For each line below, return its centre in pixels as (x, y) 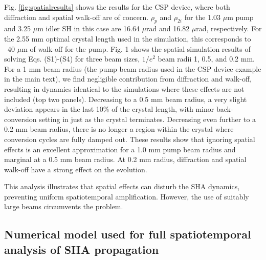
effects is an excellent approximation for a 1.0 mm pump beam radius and (120, 149)
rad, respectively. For (229, 28)
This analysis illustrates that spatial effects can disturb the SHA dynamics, (122, 186)
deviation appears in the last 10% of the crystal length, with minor (109, 109)
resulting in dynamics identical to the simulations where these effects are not (124, 88)
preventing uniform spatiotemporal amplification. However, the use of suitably (127, 196)
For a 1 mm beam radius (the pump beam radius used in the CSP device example (133, 68)
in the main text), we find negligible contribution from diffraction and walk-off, (128, 79)
